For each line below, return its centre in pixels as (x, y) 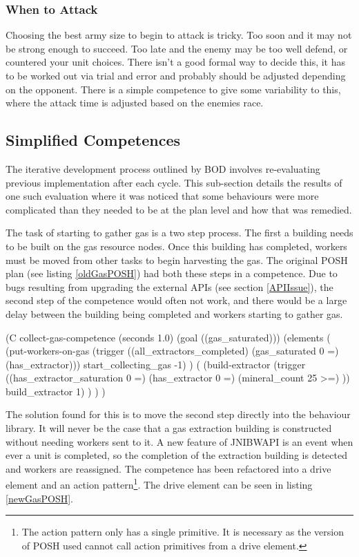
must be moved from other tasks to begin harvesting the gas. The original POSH (177, 259)
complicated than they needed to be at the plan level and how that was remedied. (179, 209)
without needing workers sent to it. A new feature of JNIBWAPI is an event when (179, 441)
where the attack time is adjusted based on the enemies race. (135, 103)
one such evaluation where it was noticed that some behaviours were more (162, 196)
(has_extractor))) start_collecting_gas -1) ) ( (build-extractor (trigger (156, 364)
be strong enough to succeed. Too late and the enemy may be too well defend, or (177, 48)
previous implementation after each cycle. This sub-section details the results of (174, 182)
